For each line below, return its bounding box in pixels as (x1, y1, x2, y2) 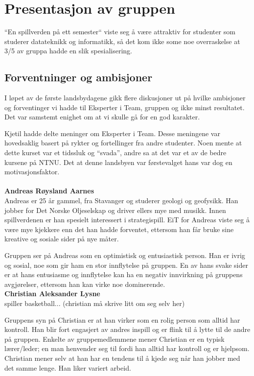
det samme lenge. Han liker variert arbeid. (4, 362, 131, 373)
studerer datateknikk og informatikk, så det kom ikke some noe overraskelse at (4, 36, 240, 46)
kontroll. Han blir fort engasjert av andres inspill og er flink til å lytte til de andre (4, 324, 251, 334)
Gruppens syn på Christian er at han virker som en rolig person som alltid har (4, 314, 240, 325)
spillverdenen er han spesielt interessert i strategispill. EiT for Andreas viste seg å (4, 214, 250, 225)
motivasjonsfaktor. (4, 166, 60, 177)
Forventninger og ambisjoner (4, 70, 153, 85)
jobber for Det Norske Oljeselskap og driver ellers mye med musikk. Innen (4, 205, 226, 215)
